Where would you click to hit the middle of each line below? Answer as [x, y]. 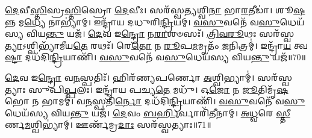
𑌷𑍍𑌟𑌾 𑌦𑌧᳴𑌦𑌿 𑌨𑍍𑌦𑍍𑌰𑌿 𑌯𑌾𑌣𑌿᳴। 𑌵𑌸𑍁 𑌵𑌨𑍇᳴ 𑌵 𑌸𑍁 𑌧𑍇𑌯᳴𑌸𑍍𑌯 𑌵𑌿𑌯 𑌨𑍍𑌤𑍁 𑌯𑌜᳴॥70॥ [155, 57]
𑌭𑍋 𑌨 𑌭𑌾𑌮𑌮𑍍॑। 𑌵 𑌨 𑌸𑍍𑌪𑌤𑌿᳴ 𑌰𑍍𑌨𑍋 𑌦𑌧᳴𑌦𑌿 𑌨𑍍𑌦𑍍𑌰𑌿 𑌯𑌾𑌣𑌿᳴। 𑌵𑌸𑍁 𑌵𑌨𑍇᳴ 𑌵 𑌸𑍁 [155, 101]
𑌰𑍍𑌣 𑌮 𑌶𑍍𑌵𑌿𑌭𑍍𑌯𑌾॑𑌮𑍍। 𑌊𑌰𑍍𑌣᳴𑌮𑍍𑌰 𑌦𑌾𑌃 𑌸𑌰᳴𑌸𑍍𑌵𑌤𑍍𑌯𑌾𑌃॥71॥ [108, 124]
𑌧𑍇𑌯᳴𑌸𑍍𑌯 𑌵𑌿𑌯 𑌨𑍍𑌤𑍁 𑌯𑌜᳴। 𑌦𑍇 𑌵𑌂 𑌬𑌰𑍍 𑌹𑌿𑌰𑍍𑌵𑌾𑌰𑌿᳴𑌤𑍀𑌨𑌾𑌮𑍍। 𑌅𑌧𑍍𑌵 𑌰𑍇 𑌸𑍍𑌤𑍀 [148, 112]
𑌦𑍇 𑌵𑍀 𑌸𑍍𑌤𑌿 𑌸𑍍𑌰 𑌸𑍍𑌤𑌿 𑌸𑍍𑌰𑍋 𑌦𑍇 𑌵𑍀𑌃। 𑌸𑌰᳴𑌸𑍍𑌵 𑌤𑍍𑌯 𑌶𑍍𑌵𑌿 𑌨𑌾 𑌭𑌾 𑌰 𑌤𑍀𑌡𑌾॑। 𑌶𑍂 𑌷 [155, 10]
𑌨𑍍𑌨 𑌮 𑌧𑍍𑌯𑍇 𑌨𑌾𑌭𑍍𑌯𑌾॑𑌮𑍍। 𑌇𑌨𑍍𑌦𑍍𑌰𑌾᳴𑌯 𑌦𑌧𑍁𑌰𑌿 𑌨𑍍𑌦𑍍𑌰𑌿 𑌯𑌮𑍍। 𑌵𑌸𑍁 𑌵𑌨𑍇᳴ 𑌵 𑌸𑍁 [142, 21]
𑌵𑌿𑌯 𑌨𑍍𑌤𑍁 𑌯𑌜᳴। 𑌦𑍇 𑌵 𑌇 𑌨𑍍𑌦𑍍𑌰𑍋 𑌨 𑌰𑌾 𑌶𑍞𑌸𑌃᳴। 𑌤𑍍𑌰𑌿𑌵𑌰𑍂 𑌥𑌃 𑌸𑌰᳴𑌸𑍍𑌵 [160, 33]
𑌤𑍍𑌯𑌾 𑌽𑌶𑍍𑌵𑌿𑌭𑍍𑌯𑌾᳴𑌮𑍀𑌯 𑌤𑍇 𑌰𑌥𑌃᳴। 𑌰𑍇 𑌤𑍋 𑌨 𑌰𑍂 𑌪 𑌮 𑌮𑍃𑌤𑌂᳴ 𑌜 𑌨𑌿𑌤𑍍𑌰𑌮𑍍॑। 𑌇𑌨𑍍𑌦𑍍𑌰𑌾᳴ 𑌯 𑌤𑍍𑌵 [156, 45]
